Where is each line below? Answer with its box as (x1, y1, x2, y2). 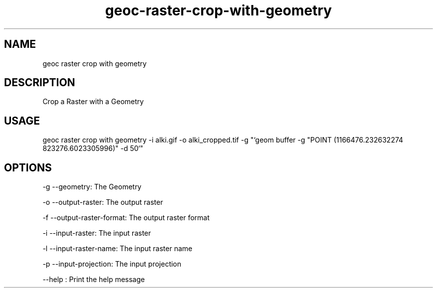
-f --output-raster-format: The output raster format (42, 213, 210, 222)
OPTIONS (4, 161, 52, 174)
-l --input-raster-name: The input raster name (42, 244, 193, 253)
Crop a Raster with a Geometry (42, 97, 144, 106)
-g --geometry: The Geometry (42, 182, 142, 191)
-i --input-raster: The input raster (42, 229, 151, 238)
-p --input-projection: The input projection (42, 260, 182, 269)
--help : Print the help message (42, 275, 145, 284)
